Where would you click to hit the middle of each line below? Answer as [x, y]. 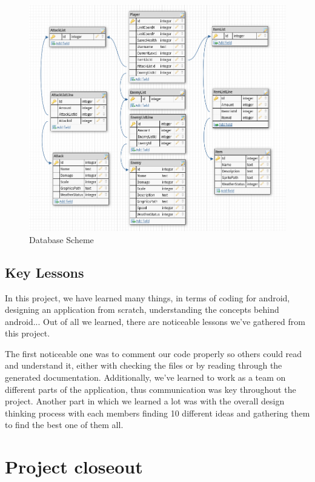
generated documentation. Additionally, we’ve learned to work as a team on [145, 377]
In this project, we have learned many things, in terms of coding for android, [148, 297]
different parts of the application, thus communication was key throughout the [151, 389]
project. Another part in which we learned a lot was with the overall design [145, 401]
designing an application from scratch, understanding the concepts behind [142, 310]
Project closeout [74, 467]
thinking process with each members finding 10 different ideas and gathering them [157, 413]
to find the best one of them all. [64, 425]
